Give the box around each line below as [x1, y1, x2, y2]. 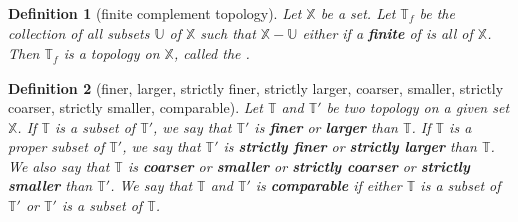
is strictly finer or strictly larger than [223, 136, 477, 157]
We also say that [8, 155, 110, 176]
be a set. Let [320, 3, 396, 23]
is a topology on [63, 43, 160, 64]
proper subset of [8, 136, 105, 157]
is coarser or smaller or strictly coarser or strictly [127, 155, 470, 176]
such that [200, 23, 256, 44]
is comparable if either [255, 175, 402, 196]
